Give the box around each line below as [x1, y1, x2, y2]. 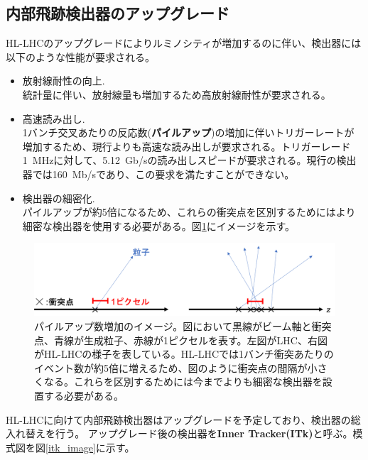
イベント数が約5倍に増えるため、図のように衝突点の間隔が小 [34, 360, 318, 375]
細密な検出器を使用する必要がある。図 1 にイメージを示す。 [22, 218, 296, 233]
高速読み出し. [22, 111, 85, 126]
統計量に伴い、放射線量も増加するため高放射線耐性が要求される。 [22, 87, 331, 102]
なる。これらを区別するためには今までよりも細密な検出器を [43, 374, 323, 389]
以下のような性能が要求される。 [6, 49, 155, 64]
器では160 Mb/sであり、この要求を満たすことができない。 [22, 166, 295, 181]
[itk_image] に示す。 [45, 439, 135, 454]
